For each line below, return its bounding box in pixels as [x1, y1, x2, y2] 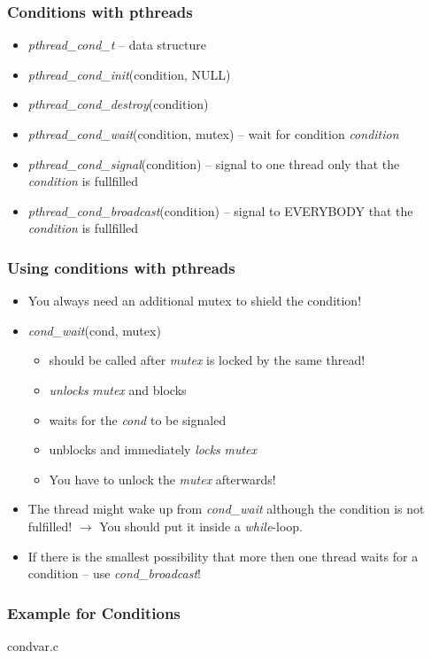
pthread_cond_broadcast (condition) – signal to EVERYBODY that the [27, 201, 413, 220]
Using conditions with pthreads [7, 256, 235, 278]
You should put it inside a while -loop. [99, 516, 303, 535]
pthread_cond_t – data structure [27, 35, 206, 54]
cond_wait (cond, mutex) [27, 321, 161, 339]
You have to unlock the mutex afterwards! [49, 469, 276, 488]
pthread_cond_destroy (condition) [27, 95, 209, 113]
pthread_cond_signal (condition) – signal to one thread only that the [27, 154, 400, 173]
